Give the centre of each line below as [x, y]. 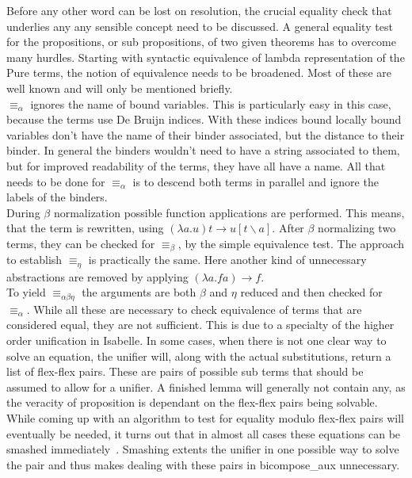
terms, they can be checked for [81, 243]
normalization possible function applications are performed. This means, [229, 212]
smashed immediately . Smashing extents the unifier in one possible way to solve [203, 449]
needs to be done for [56, 181]
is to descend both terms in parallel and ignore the [256, 181]
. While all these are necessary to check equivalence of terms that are [194, 309]
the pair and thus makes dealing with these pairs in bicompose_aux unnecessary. [203, 464]
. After [288, 228]
